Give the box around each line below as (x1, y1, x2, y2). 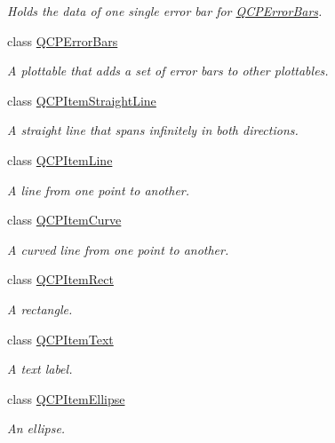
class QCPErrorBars (7, 31, 118, 50)
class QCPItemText (7, 329, 114, 348)
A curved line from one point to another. (7, 240, 229, 258)
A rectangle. (7, 299, 73, 318)
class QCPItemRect (7, 270, 114, 289)
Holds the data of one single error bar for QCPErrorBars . (7, 2, 323, 20)
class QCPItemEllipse (7, 389, 125, 407)
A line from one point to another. (7, 180, 190, 199)
